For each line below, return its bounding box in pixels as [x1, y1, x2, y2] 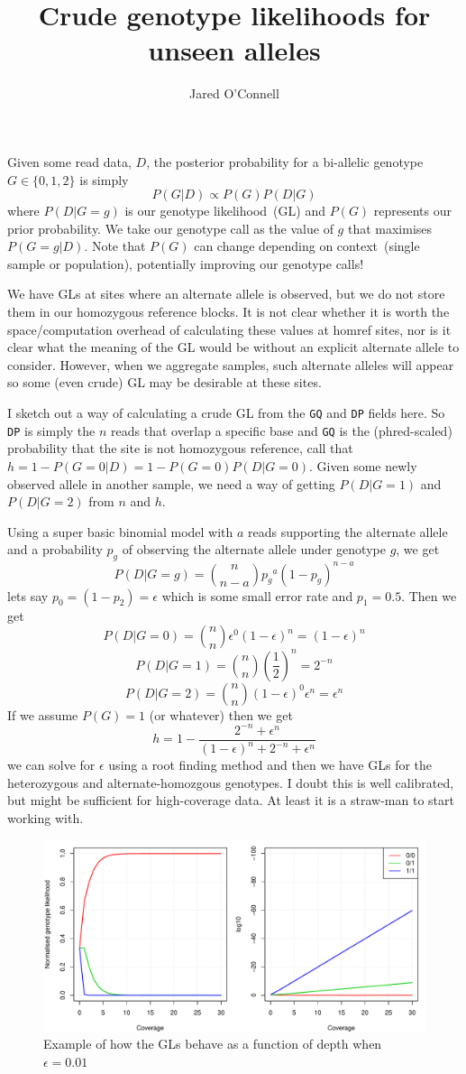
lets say [7, 586, 49, 605]
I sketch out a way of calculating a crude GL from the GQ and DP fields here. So [7, 403, 445, 422]
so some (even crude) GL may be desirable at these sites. [7, 373, 322, 392]
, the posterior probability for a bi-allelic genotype [146, 152, 424, 171]
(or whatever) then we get [149, 705, 293, 724]
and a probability [7, 540, 103, 559]
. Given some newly [309, 456, 417, 475]
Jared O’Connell [189, 84, 279, 103]
